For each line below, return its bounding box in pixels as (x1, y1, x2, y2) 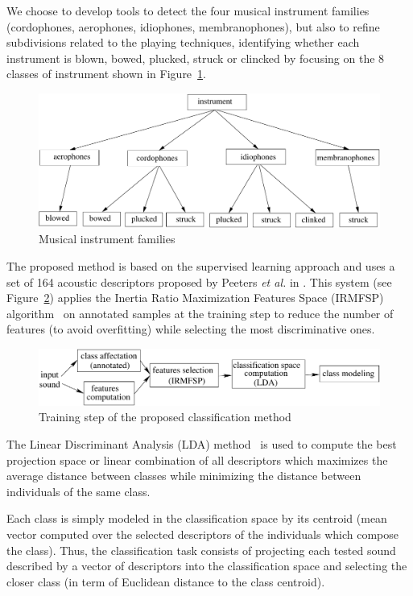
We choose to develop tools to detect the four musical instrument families (6, 2, 370, 19)
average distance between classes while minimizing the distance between (6, 467, 361, 484)
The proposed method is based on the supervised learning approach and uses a (6, 258, 395, 275)
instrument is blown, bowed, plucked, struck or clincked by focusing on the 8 (6, 49, 385, 66)
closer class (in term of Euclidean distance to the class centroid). (6, 573, 325, 590)
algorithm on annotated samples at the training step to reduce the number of (6, 304, 394, 321)
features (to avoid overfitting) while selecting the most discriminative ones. (6, 321, 375, 337)
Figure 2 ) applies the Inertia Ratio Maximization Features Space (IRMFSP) (6, 289, 384, 306)
